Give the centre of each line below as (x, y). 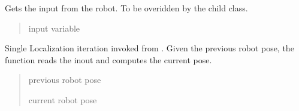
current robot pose (63, 99)
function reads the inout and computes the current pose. (108, 59)
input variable (54, 28)
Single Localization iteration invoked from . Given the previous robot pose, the (149, 48)
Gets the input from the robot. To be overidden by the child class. (126, 8)
